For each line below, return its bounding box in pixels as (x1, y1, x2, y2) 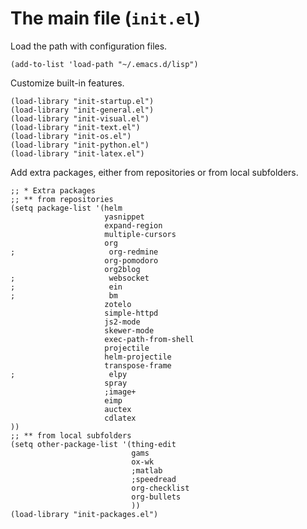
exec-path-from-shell (104, 334, 195, 344)
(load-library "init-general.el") (10, 105, 155, 115)
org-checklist (131, 483, 190, 493)
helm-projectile (104, 352, 172, 362)
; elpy (10, 369, 128, 379)
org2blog (104, 264, 141, 274)
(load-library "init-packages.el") (10, 509, 159, 519)
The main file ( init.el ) (10, 7, 202, 30)
